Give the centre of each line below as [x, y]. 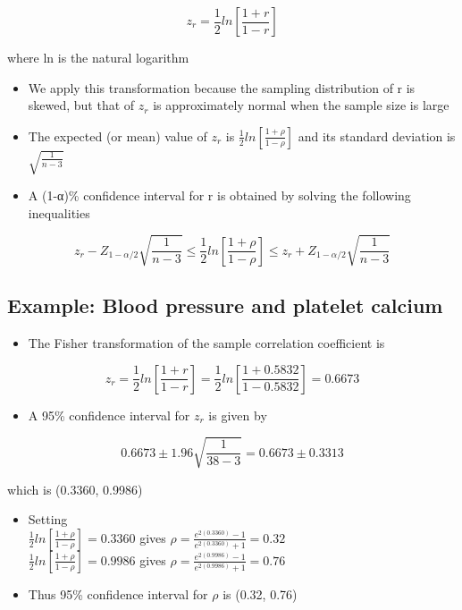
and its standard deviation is [377, 136]
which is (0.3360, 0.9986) [75, 489]
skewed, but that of [81, 105]
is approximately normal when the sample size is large [301, 105]
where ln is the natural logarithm [98, 57]
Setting [48, 519]
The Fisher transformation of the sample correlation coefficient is [206, 343]
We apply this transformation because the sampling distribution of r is [222, 87]
